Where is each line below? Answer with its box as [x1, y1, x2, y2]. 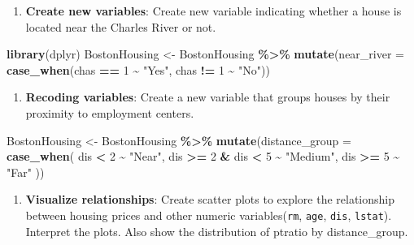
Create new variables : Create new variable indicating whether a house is [25, 2, 402, 19]
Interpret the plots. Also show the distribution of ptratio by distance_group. [25, 222, 408, 239]
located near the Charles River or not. [25, 18, 216, 35]
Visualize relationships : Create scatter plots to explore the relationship [25, 191, 395, 208]
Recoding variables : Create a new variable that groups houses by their [25, 88, 390, 105]
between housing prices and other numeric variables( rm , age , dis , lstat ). [25, 206, 392, 223]
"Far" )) [7, 163, 45, 180]
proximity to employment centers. [25, 104, 194, 121]
